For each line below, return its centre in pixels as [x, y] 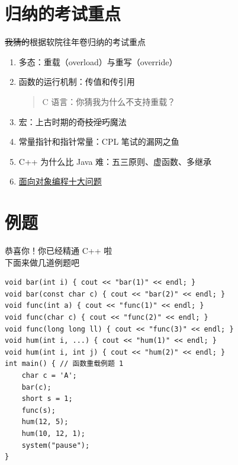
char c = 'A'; [49, 375]
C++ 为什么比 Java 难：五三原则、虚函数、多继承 [115, 161]
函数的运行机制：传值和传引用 [77, 82]
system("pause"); [56, 445]
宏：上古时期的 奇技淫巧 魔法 [73, 121]
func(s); [38, 410]
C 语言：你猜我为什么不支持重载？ [109, 101]
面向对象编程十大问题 [60, 181]
